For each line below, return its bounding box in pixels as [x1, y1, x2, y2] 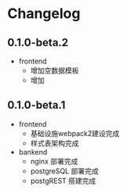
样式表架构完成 [30, 138, 79, 148]
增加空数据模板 [30, 66, 79, 75]
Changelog [7, 5, 81, 23]
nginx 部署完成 [30, 156, 78, 166]
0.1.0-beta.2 [7, 36, 69, 49]
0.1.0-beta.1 [7, 98, 66, 112]
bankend [18, 147, 48, 156]
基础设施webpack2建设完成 [30, 128, 120, 138]
